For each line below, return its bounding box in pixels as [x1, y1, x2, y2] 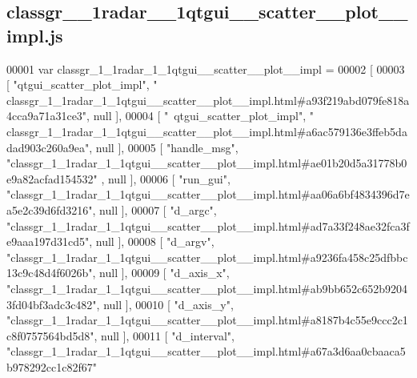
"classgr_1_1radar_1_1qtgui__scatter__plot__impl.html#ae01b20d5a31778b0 [6, 155, 407, 171]
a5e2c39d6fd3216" [6, 201, 93, 218]
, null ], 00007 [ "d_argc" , [92, 201, 217, 218]
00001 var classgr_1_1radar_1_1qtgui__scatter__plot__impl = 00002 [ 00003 [6, 60, 405, 77]
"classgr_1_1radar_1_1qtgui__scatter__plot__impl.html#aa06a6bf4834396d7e [6, 186, 410, 203]
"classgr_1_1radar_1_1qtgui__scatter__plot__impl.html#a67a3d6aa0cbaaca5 [6, 343, 406, 360]
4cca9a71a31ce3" [6, 107, 87, 124]
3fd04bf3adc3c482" [6, 296, 97, 312]
